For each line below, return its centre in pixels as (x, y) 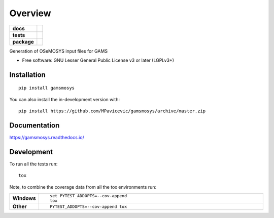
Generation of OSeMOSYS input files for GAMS (59, 51)
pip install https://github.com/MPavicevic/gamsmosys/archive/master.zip (112, 111)
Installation (27, 75)
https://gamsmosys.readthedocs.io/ (47, 138)
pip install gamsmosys (47, 88)
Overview (30, 13)
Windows (24, 198)
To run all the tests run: (33, 164)
